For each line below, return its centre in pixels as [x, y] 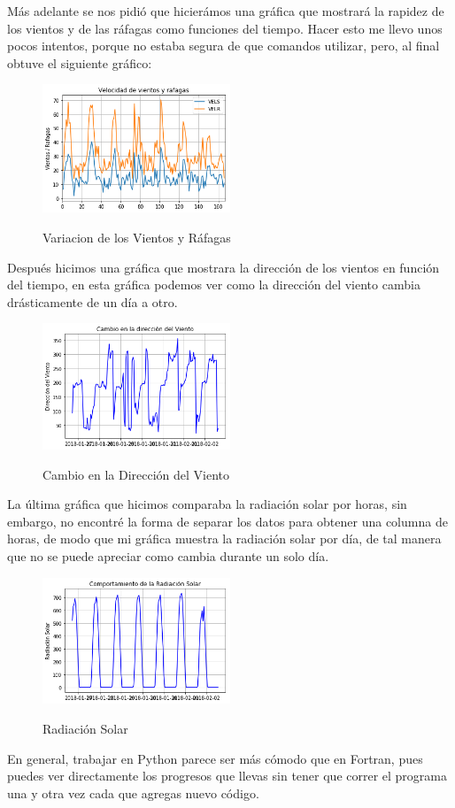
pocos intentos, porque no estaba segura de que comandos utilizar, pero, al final [224, 46]
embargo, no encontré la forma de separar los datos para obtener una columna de [227, 521]
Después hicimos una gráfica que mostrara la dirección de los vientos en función [224, 267]
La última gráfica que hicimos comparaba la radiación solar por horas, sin [207, 504]
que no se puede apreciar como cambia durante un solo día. [168, 556]
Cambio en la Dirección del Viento [136, 474]
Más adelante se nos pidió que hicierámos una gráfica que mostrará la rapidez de [226, 11]
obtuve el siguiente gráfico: [80, 62]
